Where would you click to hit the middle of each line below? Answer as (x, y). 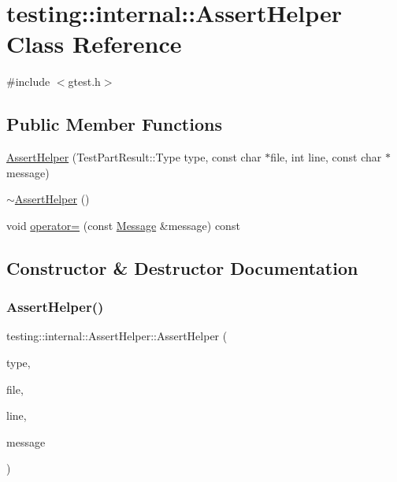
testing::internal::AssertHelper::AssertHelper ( (117, 336)
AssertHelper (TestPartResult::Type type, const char (134, 157)
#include (28, 82)
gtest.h (84, 82)
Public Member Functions (114, 124)
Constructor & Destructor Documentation (182, 267)
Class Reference (94, 44)
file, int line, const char (326, 157)
